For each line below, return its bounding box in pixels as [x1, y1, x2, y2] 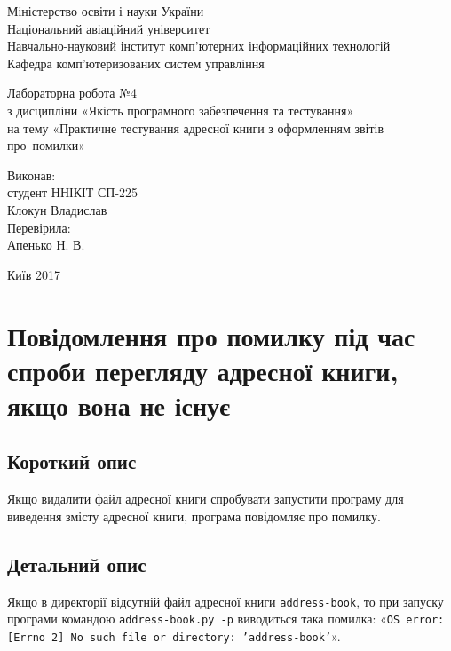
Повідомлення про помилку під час [7, 317, 415, 353]
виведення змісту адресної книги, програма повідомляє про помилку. [7, 506, 381, 525]
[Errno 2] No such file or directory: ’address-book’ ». [7, 626, 341, 645]
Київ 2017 [7, 265, 60, 283]
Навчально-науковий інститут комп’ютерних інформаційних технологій [7, 36, 391, 55]
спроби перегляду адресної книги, [7, 352, 399, 388]
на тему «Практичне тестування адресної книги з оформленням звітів [7, 118, 384, 137]
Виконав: [7, 165, 56, 184]
